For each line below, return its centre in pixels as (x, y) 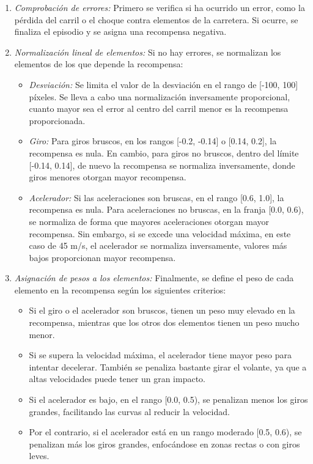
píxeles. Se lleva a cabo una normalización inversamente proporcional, (160, 96)
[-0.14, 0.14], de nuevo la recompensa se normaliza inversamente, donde (162, 165)
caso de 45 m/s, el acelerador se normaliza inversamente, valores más (158, 245)
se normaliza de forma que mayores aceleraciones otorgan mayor (149, 221)
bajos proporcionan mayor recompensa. (102, 257)
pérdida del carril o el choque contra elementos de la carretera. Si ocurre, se (156, 19)
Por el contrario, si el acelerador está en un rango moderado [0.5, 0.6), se (165, 432)
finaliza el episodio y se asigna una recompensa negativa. (120, 31)
